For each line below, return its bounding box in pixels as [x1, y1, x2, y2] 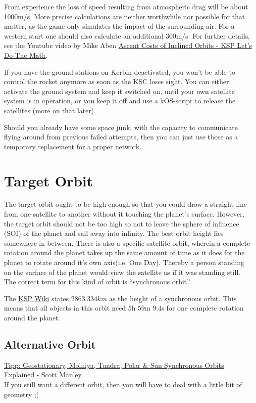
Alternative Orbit [4, 336, 96, 352]
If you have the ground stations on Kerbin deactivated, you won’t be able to [4, 66, 235, 77]
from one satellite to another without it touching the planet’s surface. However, [4, 209, 245, 219]
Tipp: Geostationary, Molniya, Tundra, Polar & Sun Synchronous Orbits [4, 359, 224, 370]
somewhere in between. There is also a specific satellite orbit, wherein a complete [4, 237, 250, 248]
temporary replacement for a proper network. [4, 141, 142, 151]
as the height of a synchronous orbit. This [109, 293, 237, 303]
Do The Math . [4, 49, 48, 60]
